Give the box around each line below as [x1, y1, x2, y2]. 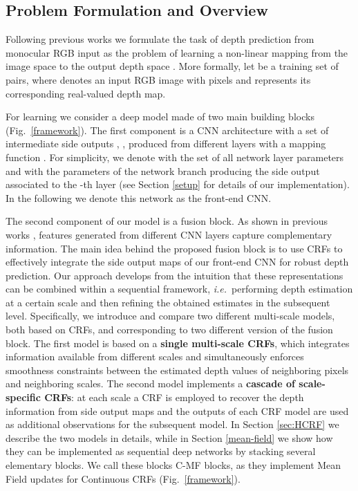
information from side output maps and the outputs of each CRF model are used [6, 403, 349, 418]
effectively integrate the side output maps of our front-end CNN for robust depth [6, 254, 349, 269]
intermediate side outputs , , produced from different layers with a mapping [6, 136, 326, 151]
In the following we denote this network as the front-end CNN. [6, 190, 272, 205]
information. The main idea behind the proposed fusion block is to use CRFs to [6, 241, 343, 255]
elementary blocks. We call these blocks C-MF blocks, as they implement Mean [6, 458, 341, 472]
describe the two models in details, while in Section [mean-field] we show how [6, 430, 333, 445]
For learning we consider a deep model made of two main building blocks [6, 109, 314, 124]
